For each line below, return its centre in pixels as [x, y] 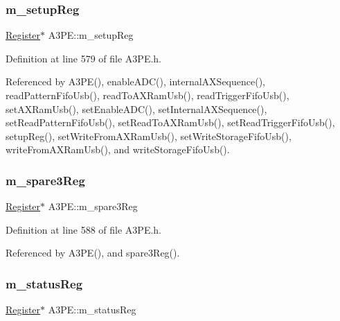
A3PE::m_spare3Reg [93, 206]
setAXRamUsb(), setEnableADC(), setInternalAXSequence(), [136, 109]
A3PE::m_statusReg [92, 310]
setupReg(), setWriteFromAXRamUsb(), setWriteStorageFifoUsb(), [149, 136]
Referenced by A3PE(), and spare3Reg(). [93, 253]
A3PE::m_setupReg [91, 35]
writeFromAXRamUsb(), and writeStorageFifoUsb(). [118, 149]
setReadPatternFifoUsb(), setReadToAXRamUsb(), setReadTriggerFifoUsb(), [170, 122]
